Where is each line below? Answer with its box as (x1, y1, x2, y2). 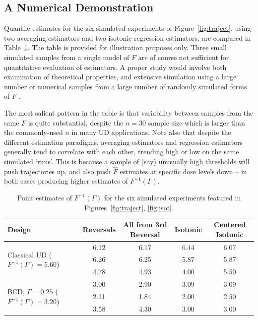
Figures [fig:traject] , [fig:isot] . (84, 202, 174, 212)
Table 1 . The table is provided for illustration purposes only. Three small (4, 42, 227, 53)
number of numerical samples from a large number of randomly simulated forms (4, 81, 247, 91)
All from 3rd (123, 219, 167, 230)
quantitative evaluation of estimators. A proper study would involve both (4, 62, 227, 72)
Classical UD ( (7, 249, 52, 259)
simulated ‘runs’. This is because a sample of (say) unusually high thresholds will (4, 156, 250, 166)
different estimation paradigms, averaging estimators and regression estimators (4, 136, 243, 147)
